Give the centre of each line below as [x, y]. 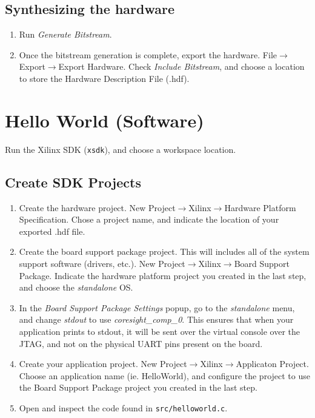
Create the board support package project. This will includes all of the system [164, 251]
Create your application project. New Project [103, 364]
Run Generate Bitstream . [65, 34]
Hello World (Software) [104, 120]
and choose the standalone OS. [76, 287]
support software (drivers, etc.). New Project [102, 263]
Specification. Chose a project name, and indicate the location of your [149, 219]
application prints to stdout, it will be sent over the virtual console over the [160, 331]
